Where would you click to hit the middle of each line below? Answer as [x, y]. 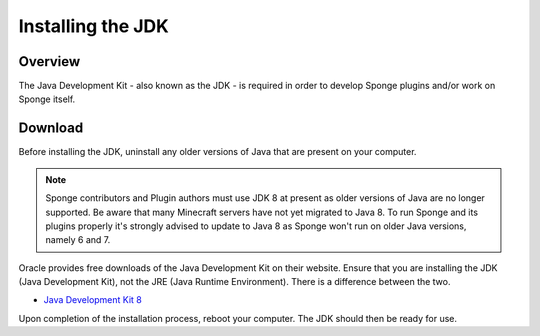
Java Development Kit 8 [92, 300]
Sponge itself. [47, 99]
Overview [49, 61]
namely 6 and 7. [78, 240]
